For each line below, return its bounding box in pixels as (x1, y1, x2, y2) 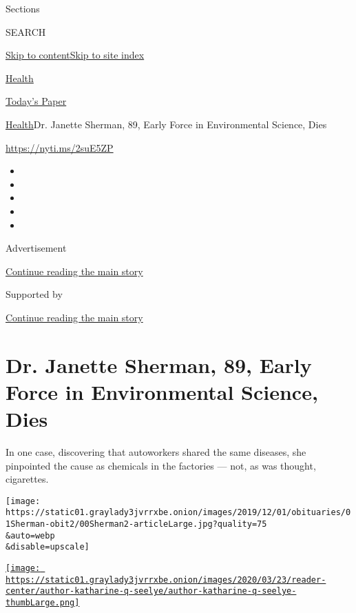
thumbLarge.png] (6, 598, 80, 608)
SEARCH (6, 24, 46, 39)
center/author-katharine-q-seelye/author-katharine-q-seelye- (6, 586, 297, 596)
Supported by (6, 287, 63, 301)
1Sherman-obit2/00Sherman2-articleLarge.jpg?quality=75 (6, 519, 267, 530)
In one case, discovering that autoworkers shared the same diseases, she (6, 445, 306, 459)
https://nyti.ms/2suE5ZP (6, 140, 114, 154)
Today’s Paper (6, 94, 67, 108)
